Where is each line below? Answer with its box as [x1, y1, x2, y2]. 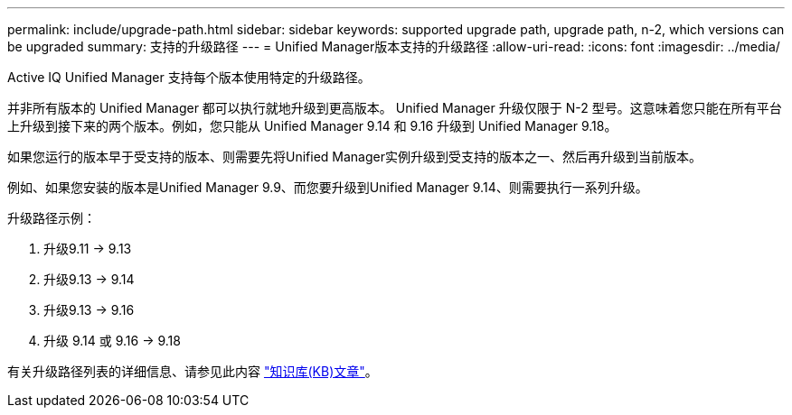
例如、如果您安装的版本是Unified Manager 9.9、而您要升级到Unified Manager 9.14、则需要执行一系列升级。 [7, 180, 648, 195]
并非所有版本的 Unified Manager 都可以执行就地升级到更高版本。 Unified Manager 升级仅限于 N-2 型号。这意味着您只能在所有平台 [7, 100, 782, 115]
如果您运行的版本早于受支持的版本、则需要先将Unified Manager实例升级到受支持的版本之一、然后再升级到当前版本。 [7, 149, 702, 164]
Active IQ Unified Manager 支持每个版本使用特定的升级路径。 [7, 69, 371, 85]
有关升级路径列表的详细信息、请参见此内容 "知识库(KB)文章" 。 [7, 364, 378, 379]
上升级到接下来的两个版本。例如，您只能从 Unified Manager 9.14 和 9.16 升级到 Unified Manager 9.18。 [7, 118, 618, 134]
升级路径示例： [7, 210, 96, 226]
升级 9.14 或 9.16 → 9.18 [43, 333, 181, 348]
